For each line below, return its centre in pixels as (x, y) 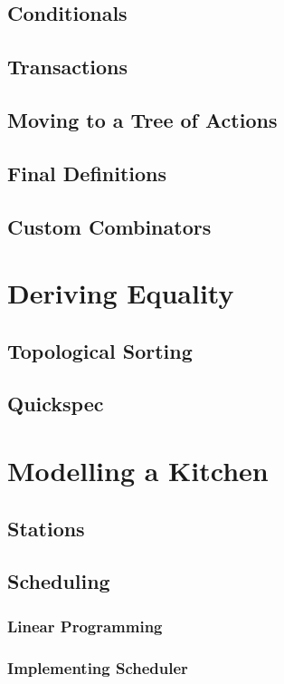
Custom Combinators (109, 226)
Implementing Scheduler (98, 667)
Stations (46, 528)
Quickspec (56, 404)
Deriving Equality (121, 293)
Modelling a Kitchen (138, 471)
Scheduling (59, 581)
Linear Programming (85, 626)
